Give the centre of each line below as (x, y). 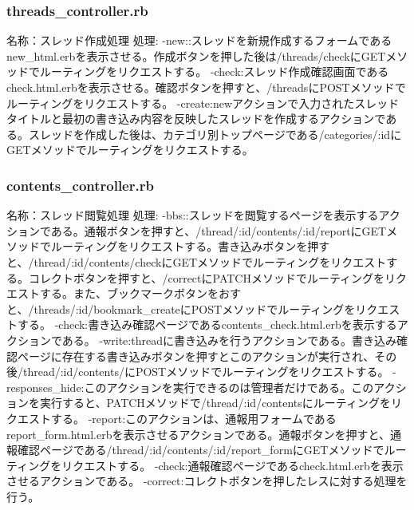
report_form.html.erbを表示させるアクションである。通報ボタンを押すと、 (199, 434)
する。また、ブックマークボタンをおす (140, 293)
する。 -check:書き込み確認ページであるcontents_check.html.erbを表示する (207, 324)
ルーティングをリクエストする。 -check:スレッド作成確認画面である (214, 71)
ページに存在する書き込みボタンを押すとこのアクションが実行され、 (196, 356)
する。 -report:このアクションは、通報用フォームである (193, 418)
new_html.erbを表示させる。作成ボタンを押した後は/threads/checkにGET (196, 55)
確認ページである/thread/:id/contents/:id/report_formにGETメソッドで (201, 450)
